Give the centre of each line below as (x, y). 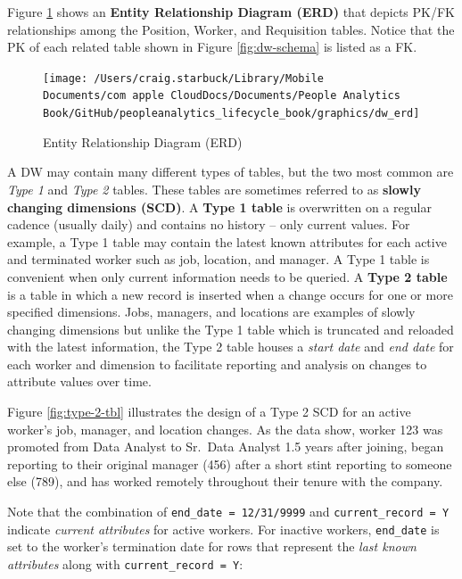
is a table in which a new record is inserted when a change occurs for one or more (230, 294)
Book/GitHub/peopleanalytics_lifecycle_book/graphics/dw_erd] (231, 114)
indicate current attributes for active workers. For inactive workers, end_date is (223, 529)
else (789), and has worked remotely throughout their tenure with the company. (225, 481)
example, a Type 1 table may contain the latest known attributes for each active (227, 241)
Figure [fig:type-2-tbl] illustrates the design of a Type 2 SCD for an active (209, 412)
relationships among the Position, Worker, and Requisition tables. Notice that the (231, 29)
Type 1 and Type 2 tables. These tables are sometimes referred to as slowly (214, 189)
